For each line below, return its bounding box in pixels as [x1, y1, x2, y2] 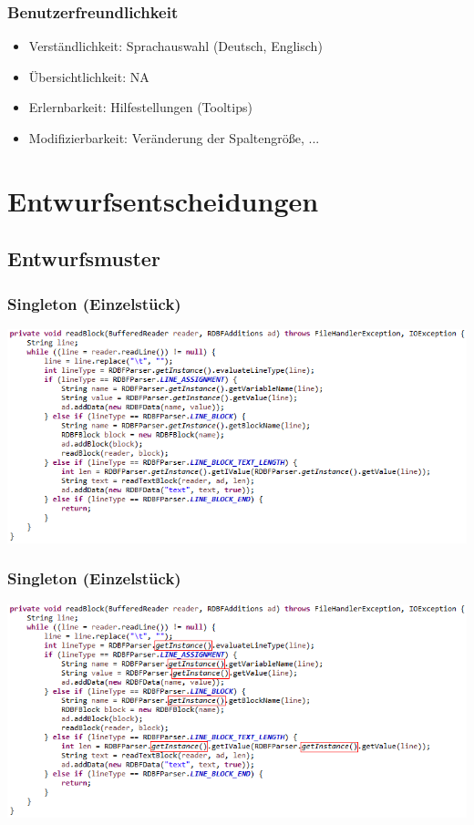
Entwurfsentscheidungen [7, 181, 319, 219]
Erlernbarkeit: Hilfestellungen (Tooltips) [28, 98, 252, 117]
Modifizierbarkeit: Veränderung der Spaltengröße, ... [28, 129, 320, 147]
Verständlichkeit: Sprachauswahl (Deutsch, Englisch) [28, 36, 323, 56]
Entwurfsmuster [7, 244, 160, 273]
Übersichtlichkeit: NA [28, 67, 149, 86]
